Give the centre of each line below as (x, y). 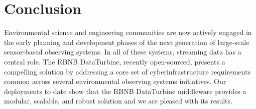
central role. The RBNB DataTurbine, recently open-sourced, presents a (115, 61)
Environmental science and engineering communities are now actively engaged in (128, 32)
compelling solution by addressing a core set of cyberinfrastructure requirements (127, 71)
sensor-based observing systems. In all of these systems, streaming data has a (123, 52)
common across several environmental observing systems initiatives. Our (115, 81)
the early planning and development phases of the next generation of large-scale (127, 42)
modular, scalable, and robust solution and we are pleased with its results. (118, 101)
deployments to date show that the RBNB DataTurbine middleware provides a (125, 91)
